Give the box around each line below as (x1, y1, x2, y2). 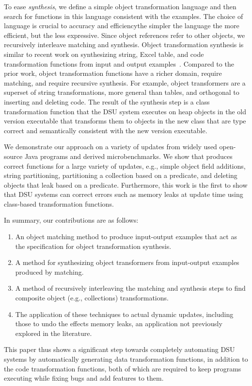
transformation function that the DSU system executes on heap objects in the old (4, 106, 246, 116)
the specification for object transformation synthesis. (15, 241, 172, 251)
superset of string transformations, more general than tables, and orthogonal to (4, 87, 239, 97)
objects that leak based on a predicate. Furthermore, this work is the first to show (4, 179, 248, 190)
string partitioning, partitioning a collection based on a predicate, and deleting (4, 170, 237, 180)
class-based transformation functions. (4, 198, 114, 209)
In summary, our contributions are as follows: (4, 215, 139, 225)
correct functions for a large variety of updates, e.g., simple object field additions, (4, 160, 246, 171)
